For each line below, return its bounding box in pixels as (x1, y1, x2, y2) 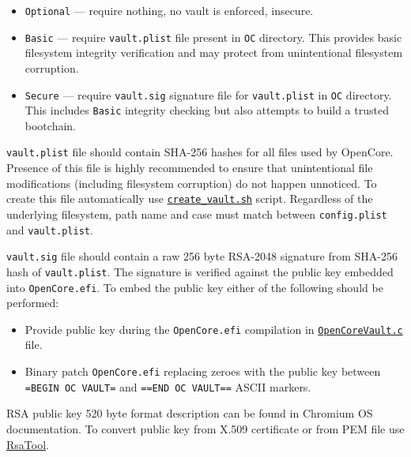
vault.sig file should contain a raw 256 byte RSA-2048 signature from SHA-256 (6, 248, 398, 264)
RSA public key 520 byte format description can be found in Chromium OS (6, 405, 373, 421)
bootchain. (25, 117, 76, 133)
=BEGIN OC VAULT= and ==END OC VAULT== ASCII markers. (25, 378, 311, 395)
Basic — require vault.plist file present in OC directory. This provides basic (25, 28, 402, 45)
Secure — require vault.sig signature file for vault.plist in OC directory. (25, 86, 392, 103)
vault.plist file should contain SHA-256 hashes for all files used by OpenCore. (6, 144, 394, 160)
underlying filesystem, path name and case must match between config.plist (6, 205, 387, 222)
